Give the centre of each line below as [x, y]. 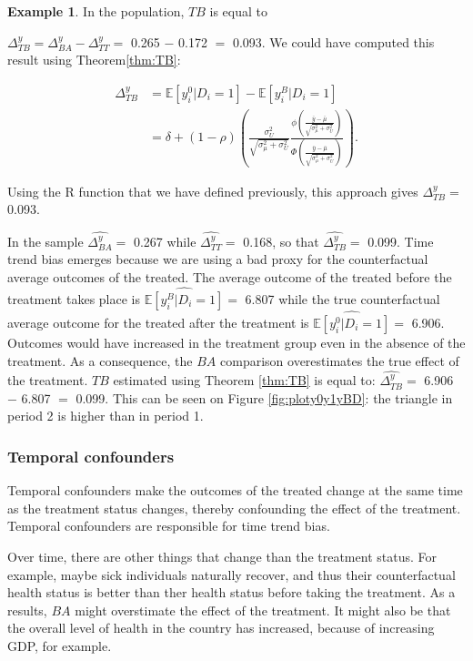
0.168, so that [281, 241]
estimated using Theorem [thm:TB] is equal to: [244, 380]
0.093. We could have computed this [333, 41]
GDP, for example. [60, 645]
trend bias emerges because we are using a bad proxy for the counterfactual [218, 259]
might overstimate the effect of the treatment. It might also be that [263, 610]
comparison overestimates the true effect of [340, 360]
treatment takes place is [74, 298]
